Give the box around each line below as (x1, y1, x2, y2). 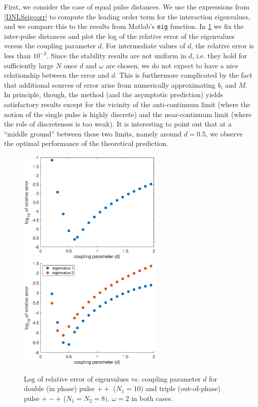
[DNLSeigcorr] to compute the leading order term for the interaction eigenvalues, (4, 11, 251, 21)
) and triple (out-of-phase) (140, 383, 221, 394)
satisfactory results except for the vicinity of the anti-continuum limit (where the (4, 99, 251, 109)
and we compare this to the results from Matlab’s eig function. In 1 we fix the (4, 21, 244, 31)
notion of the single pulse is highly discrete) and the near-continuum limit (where (4, 109, 252, 119)
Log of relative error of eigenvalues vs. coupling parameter (24, 373, 201, 384)
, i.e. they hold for (192, 50, 248, 61)
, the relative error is (191, 40, 254, 51)
